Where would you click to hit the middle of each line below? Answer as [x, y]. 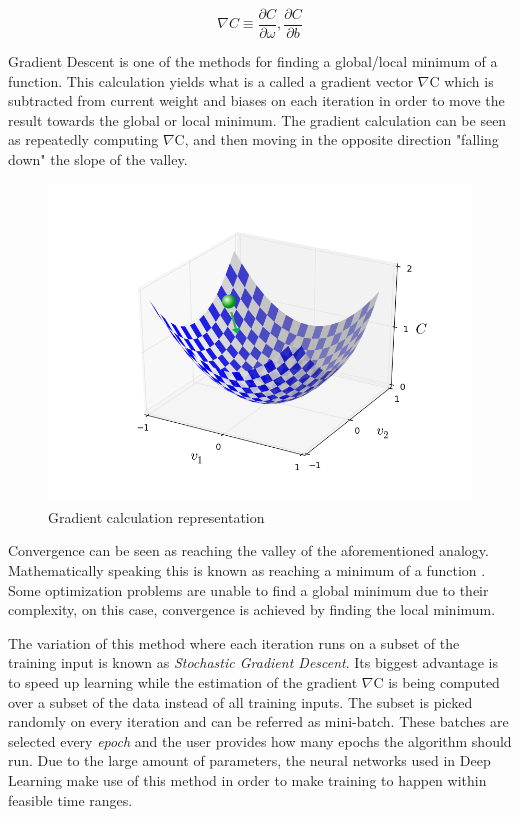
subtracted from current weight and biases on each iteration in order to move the [256, 100]
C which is [461, 80]
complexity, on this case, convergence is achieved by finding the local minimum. [252, 609]
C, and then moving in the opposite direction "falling [336, 139]
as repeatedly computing [83, 139]
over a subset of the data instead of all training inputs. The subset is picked [240, 701]
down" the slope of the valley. [98, 159]
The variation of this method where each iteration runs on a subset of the [234, 642]
